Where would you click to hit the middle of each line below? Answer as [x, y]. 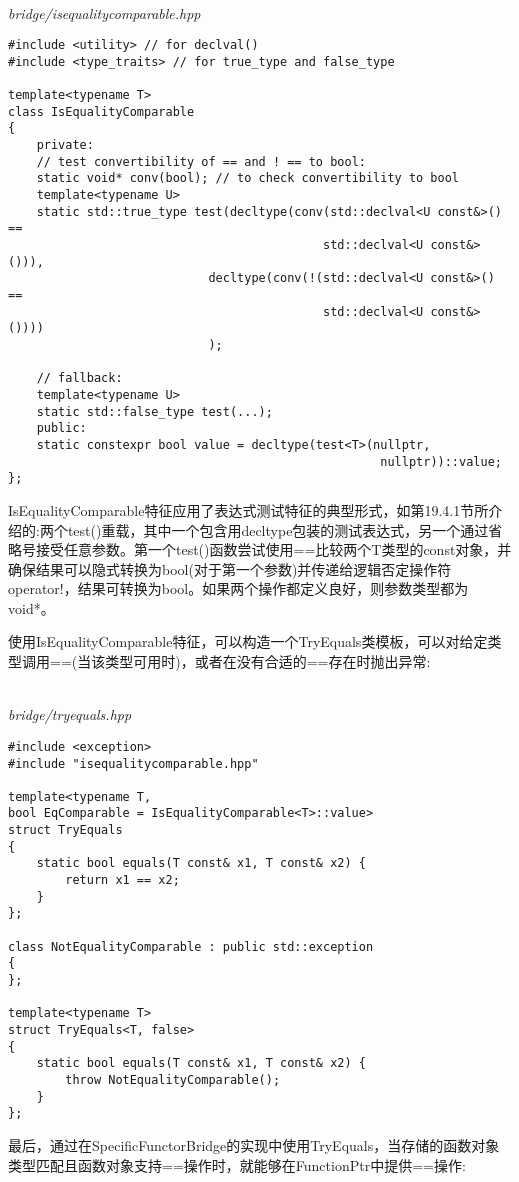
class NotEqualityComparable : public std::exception [191, 946]
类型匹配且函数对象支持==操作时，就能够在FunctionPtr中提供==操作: [237, 1164]
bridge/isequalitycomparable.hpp [104, 12]
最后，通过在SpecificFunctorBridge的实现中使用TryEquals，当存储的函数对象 [254, 1144]
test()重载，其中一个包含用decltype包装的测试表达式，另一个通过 [278, 529]
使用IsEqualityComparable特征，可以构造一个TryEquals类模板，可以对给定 [248, 641]
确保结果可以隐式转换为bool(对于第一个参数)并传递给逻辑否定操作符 [230, 568]
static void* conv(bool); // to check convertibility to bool [248, 178]
